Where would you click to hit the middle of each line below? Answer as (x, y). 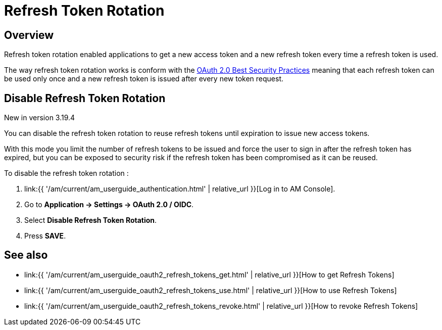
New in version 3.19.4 (40, 118)
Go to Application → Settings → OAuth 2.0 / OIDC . (109, 205)
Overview (29, 35)
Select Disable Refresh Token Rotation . (91, 220)
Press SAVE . (45, 236)
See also (26, 255)
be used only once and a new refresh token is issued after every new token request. (144, 79)
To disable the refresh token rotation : (66, 173)
